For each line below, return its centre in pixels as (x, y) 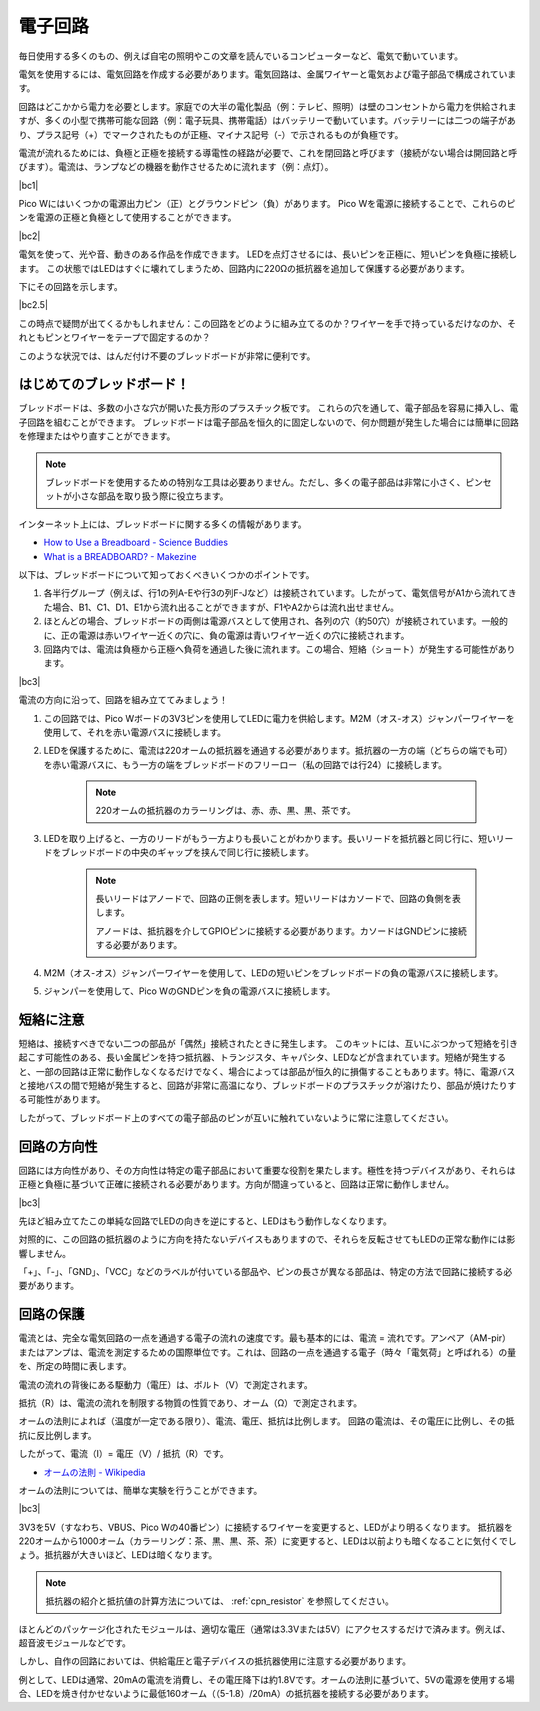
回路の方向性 (58, 1146)
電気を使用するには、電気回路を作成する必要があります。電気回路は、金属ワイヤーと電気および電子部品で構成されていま (267, 74)
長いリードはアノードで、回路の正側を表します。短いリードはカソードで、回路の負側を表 (278, 899)
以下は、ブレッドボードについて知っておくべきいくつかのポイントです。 (166, 574)
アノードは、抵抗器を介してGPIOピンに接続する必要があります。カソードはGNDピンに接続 (281, 931)
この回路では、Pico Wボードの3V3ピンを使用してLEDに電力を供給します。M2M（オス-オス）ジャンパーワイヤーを (279, 718)
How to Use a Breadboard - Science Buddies (136, 542)
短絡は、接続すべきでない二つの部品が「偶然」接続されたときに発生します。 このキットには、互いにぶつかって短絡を (259, 1043)
